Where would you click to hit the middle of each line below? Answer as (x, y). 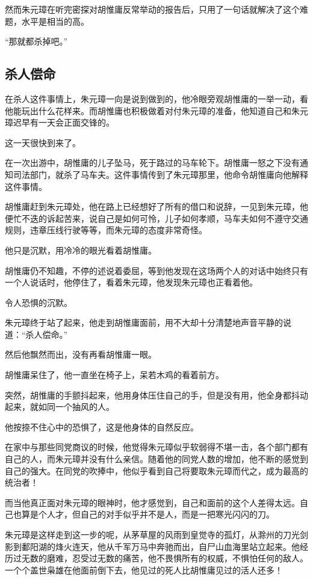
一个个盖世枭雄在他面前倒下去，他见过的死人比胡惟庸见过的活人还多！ (144, 569)
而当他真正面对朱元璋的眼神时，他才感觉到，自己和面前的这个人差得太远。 (152, 502)
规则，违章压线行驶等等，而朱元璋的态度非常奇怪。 (106, 230)
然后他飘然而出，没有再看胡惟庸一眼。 (81, 354)
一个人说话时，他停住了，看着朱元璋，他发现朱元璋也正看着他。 (131, 282)
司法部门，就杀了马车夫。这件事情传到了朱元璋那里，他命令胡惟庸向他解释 (160, 174)
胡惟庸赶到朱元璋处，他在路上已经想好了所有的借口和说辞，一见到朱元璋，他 (156, 206)
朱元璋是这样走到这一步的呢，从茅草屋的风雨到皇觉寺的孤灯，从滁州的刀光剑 (156, 535)
